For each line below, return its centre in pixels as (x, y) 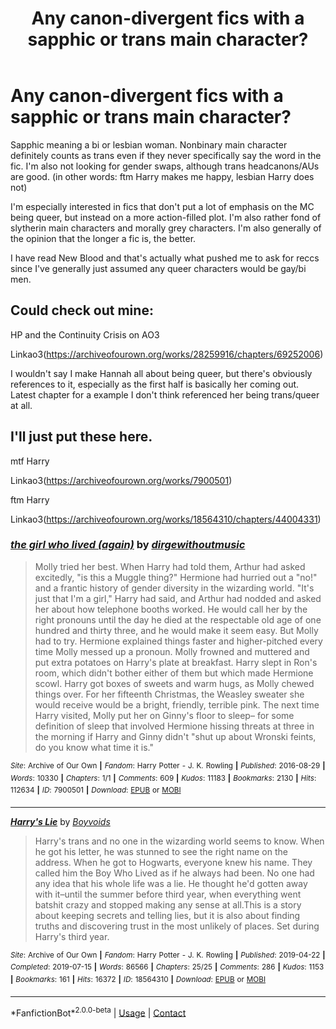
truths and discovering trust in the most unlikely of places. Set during (177, 926)
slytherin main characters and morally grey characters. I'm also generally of (166, 228)
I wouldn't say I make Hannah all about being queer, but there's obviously (161, 373)
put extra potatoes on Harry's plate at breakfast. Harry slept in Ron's (176, 662)
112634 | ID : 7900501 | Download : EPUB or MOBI (96, 790)
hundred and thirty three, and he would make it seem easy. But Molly (176, 630)
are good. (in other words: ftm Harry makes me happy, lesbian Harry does (162, 176)
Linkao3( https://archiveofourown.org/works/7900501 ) (121, 480)
